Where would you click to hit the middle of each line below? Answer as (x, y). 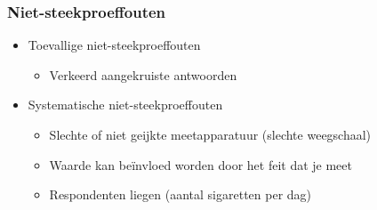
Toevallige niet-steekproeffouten (114, 45)
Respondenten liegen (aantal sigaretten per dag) (180, 194)
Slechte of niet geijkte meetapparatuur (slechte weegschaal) (210, 134)
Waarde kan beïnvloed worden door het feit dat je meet (201, 164)
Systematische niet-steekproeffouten (125, 105)
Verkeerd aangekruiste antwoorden (143, 74)
